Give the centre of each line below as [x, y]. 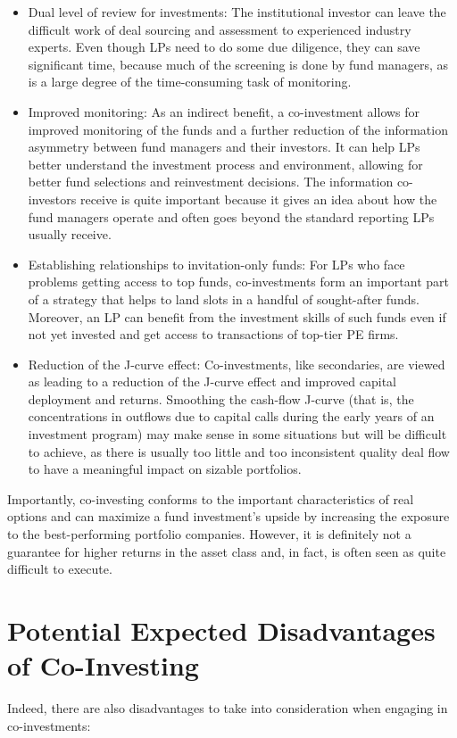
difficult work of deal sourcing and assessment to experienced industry [220, 29]
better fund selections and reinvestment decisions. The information [211, 182]
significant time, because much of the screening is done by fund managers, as [238, 64]
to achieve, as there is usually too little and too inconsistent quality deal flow [239, 451]
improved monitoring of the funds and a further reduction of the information [238, 129]
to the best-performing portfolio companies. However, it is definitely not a [209, 534]
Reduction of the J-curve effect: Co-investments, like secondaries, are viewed [237, 364]
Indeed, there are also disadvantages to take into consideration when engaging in [228, 708]
